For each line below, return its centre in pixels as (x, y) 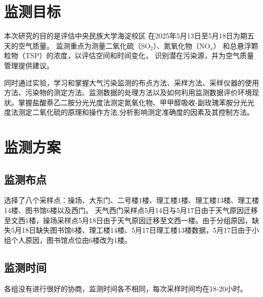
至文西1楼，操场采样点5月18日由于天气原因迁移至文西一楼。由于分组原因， (128, 220)
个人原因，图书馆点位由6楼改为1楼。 (71, 240)
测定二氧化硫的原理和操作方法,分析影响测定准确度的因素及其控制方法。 (136, 112)
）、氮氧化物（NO (182, 45)
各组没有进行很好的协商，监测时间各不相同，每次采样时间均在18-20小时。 (126, 288)
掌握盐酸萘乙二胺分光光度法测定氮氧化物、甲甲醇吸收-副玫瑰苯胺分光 (133, 102)
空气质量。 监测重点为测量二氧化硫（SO (84, 45)
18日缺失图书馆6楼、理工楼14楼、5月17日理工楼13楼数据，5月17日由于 (137, 230)
